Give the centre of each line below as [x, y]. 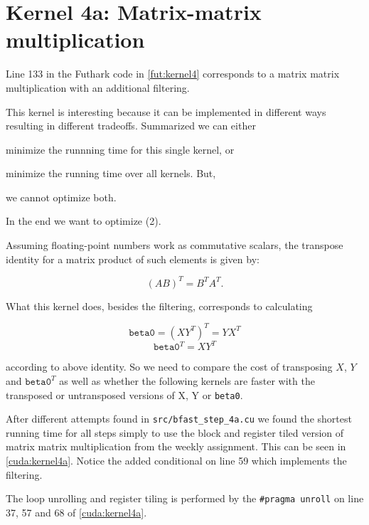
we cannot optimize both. [61, 197]
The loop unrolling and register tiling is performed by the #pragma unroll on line [185, 498]
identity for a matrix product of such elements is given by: [133, 259]
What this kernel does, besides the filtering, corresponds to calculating [159, 306]
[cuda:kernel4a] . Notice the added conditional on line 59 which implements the [176, 461]
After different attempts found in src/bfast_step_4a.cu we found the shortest [179, 419]
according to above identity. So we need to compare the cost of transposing [169, 367]
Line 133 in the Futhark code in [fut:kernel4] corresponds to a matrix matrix [173, 74]
